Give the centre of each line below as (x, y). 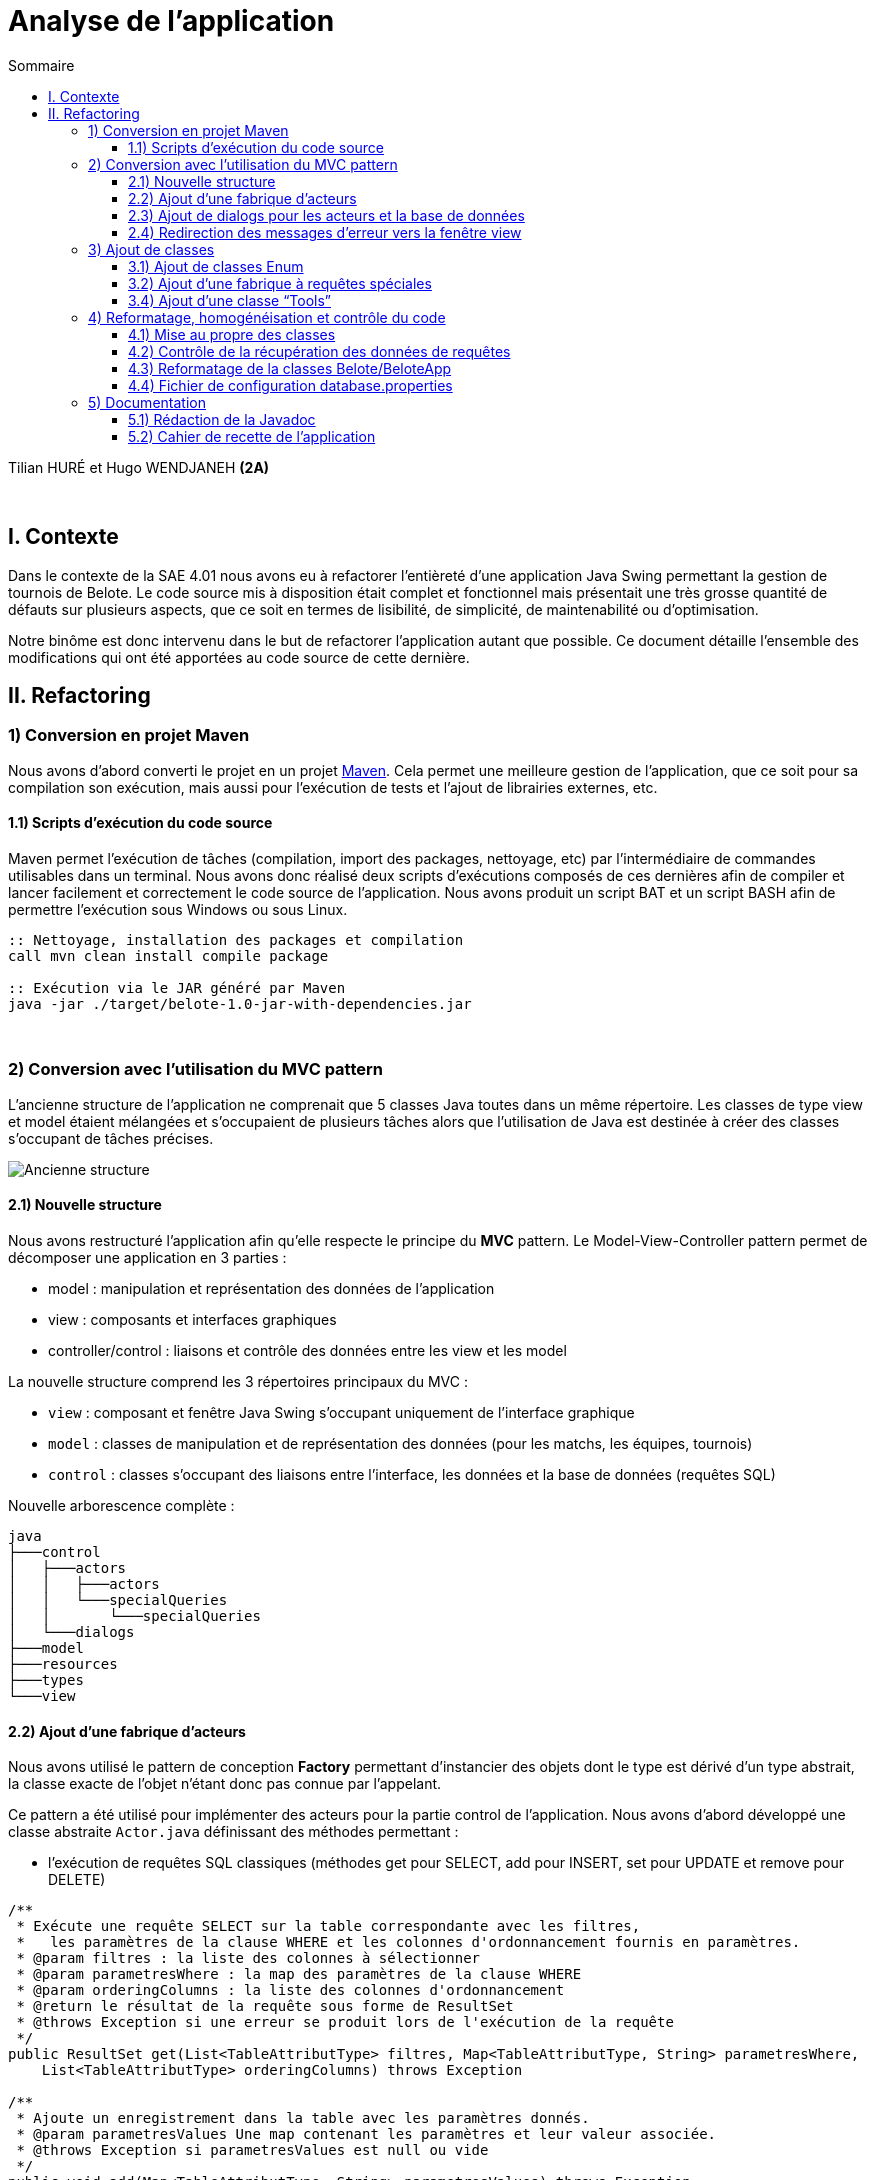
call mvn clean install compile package (168, 956)
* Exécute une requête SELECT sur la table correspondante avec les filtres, (328, 1926)
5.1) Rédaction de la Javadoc (222, 419)
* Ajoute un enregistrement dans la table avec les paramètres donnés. (303, 2118)
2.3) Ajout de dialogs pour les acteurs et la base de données (326, 215)
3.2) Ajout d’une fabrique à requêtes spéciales (280, 283)
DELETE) (77, 1880)
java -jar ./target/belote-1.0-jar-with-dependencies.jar (240, 1004)
